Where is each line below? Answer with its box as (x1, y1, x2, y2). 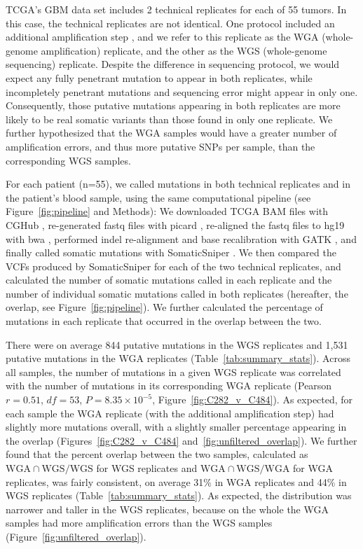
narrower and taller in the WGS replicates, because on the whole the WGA (6, 501, 329, 516)
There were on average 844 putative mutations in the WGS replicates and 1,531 (6, 337, 348, 352)
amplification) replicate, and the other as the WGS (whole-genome (41, 43, 327, 57)
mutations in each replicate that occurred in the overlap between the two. (6, 314, 322, 328)
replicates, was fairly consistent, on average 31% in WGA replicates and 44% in (6, 474, 347, 489)
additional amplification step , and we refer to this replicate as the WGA (6, 29, 319, 44)
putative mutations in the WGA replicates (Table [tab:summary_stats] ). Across (6, 351, 350, 366)
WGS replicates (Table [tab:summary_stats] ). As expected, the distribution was (6, 488, 352, 503)
